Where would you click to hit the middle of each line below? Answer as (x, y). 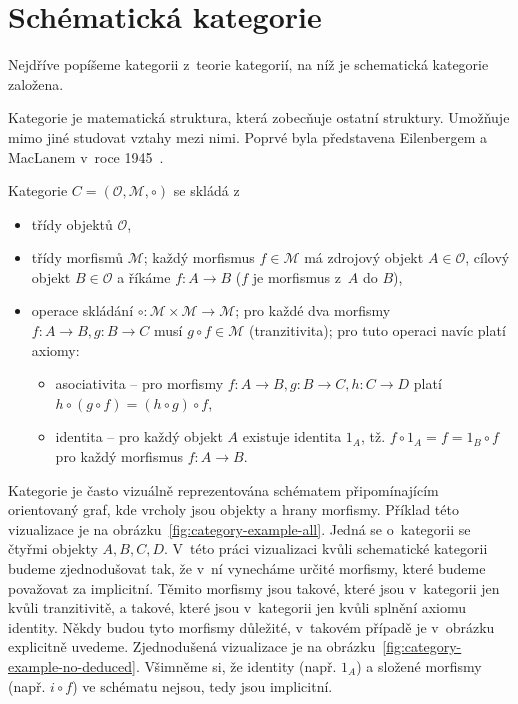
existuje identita (292, 436)
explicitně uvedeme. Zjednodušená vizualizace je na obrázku (192, 646)
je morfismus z (296, 276)
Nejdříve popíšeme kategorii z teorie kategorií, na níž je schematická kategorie (248, 64)
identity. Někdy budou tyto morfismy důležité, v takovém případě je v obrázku (251, 626)
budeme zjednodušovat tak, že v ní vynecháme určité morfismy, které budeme (247, 568)
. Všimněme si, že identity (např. (236, 665)
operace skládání (82, 310)
